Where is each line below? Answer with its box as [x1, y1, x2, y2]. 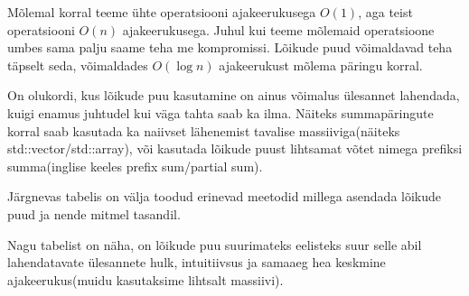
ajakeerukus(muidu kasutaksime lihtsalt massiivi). [7, 270, 284, 289]
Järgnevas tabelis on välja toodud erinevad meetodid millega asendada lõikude [7, 187, 442, 206]
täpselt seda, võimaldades [7, 55, 148, 74]
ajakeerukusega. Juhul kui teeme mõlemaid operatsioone [122, 20, 435, 39]
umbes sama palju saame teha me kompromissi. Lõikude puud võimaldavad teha [7, 38, 453, 57]
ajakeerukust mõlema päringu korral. [219, 55, 423, 74]
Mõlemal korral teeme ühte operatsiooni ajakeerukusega [7, 3, 316, 21]
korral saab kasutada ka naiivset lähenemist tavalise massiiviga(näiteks [7, 121, 400, 140]
